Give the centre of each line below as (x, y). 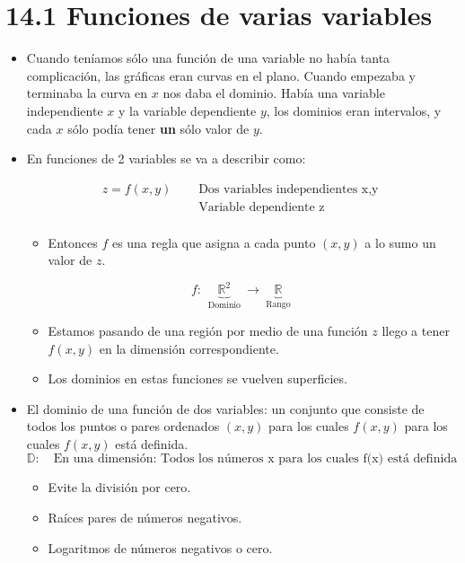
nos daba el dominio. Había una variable (274, 93)
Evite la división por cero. (119, 487)
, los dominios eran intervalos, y (354, 110)
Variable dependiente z (262, 207)
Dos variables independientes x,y (289, 189)
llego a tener (416, 330)
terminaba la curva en (87, 93)
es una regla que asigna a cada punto (214, 242)
